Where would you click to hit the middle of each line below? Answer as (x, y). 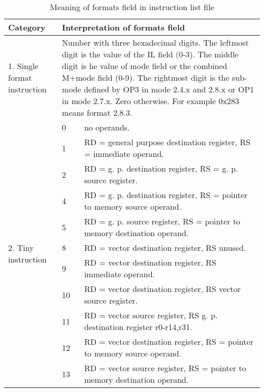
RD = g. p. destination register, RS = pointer (166, 195)
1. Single (23, 66)
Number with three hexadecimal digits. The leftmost (155, 42)
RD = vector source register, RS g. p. (151, 315)
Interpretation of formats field (124, 27)
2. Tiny (21, 248)
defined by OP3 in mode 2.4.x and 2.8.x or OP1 (169, 89)
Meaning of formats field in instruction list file (132, 7)
